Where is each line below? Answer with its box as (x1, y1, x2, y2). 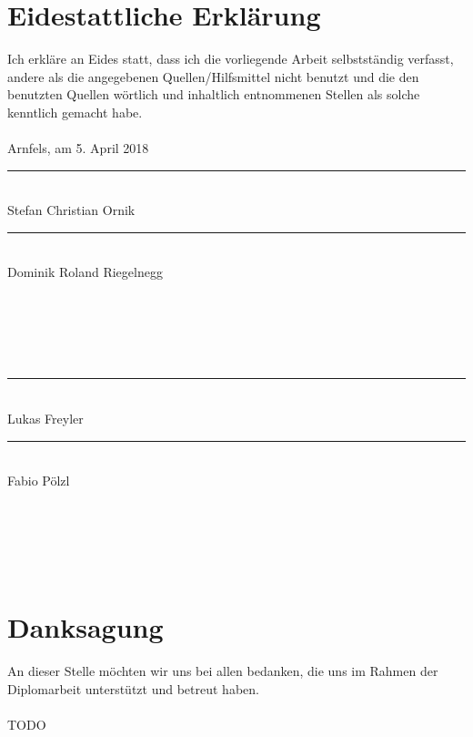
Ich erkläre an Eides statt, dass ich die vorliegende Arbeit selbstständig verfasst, (7, 49, 454, 68)
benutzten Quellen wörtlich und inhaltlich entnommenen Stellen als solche (7, 85, 420, 104)
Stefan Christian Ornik (7, 200, 136, 220)
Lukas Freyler (7, 409, 84, 428)
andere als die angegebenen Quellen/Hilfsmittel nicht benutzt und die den (7, 67, 419, 86)
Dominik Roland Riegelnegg (7, 262, 163, 281)
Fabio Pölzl (7, 471, 70, 490)
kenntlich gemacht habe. (7, 102, 143, 121)
